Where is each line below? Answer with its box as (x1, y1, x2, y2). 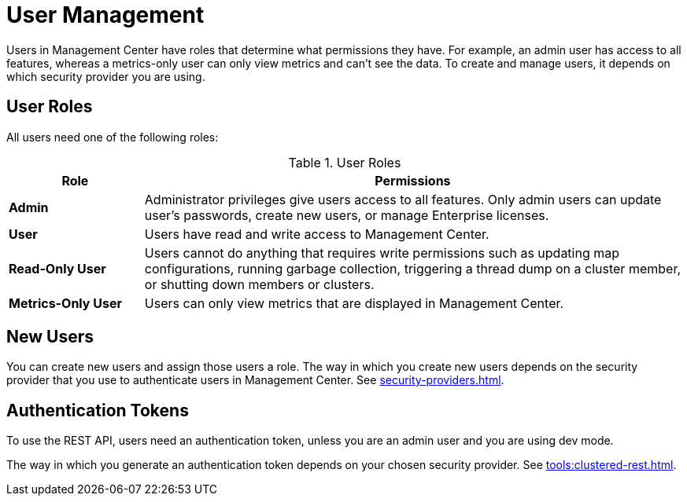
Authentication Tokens (6, 400, 189, 420)
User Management (6, 2, 205, 28)
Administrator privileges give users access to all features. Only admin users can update (144, 191, 662, 207)
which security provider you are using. (6, 69, 205, 83)
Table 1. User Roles (288, 154, 401, 170)
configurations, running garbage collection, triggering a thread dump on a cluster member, (144, 260, 681, 277)
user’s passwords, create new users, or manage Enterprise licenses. (144, 207, 549, 223)
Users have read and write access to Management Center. (144, 225, 489, 242)
